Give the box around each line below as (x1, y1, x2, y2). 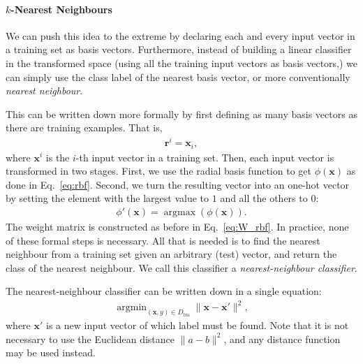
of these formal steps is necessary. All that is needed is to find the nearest (6, 233, 320, 247)
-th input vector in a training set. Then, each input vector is (75, 150, 334, 164)
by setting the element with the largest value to (6, 191, 209, 205)
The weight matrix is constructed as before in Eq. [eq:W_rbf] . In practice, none (6, 219, 349, 233)
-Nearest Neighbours (10, 1, 112, 16)
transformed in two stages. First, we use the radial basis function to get (6, 163, 311, 178)
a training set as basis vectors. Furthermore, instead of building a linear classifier (6, 42, 352, 57)
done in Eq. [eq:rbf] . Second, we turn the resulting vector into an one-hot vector (6, 177, 350, 191)
